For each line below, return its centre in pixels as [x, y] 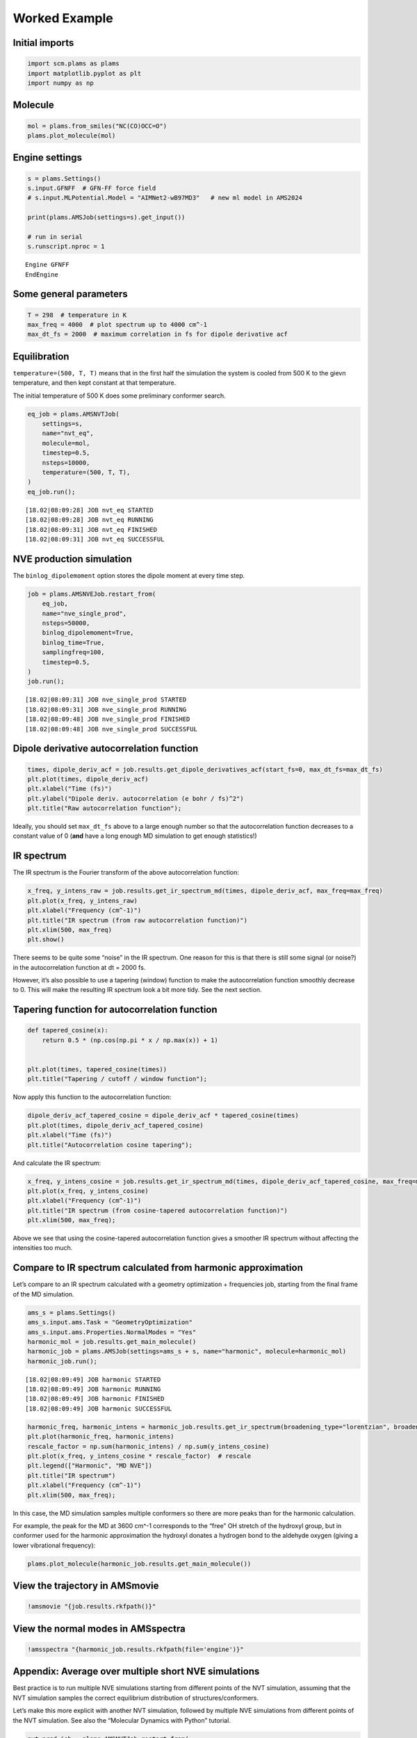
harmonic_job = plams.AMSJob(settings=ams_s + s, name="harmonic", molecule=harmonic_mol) [187, 1351]
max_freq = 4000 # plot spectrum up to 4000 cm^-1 [117, 325]
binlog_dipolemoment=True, [88, 633]
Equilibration [41, 356]
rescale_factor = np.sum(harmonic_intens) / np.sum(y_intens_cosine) [148, 1446]
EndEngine [42, 274]
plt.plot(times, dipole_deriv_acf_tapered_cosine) [116, 1125]
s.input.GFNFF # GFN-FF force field [92, 188]
